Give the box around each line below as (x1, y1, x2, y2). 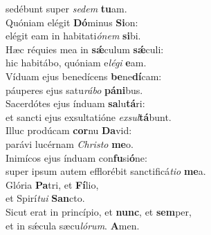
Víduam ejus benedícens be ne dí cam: (6, 68, 162, 83)
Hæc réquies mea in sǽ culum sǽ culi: (6, 41, 164, 56)
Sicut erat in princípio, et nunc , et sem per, (6, 204, 192, 218)
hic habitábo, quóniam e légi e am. (6, 55, 147, 70)
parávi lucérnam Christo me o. (6, 136, 134, 151)
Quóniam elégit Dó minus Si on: (6, 15, 138, 29)
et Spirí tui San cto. (6, 191, 85, 205)
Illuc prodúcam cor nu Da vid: (6, 123, 132, 138)
